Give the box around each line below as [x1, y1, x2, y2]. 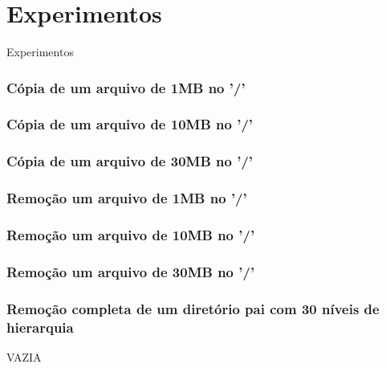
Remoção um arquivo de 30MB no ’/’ [6, 261, 255, 281]
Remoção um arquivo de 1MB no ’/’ [6, 188, 247, 208]
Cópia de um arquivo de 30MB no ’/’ [6, 151, 254, 171]
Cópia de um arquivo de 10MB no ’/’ [6, 114, 254, 134]
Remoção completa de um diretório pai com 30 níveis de [6, 298, 380, 318]
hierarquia [6, 317, 74, 337]
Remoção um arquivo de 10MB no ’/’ [6, 225, 255, 245]
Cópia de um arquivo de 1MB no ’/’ [6, 77, 246, 97]
